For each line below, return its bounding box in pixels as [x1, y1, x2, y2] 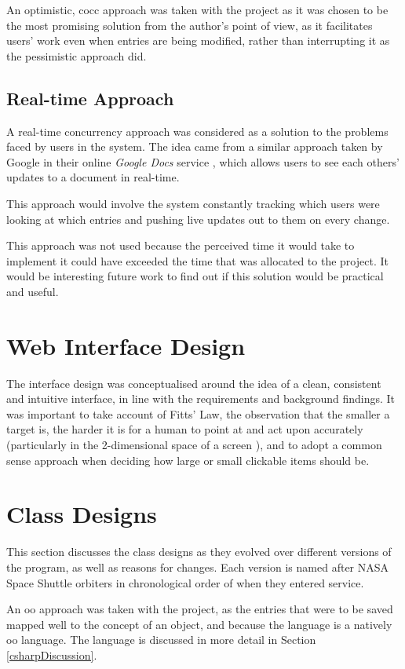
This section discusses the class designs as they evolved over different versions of [6, 543, 392, 560]
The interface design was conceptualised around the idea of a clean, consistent [6, 375, 381, 391]
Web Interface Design [6, 329, 246, 361]
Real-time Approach [6, 86, 174, 110]
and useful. [6, 283, 59, 299]
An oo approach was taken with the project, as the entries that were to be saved [6, 601, 393, 617]
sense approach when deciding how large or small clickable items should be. [6, 451, 370, 468]
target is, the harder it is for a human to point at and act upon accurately [6, 421, 363, 437]
